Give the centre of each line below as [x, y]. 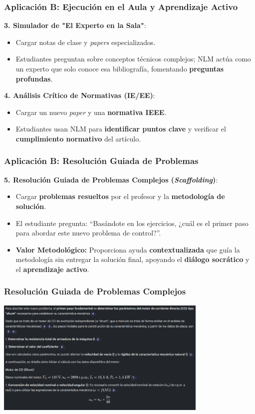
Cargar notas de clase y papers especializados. [86, 42]
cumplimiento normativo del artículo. [78, 138]
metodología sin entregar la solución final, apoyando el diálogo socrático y [132, 259]
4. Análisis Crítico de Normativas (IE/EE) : [80, 95]
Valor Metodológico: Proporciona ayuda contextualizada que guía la [128, 249]
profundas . [34, 78]
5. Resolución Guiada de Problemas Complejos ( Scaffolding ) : [111, 179]
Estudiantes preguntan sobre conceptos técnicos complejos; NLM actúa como [133, 59]
